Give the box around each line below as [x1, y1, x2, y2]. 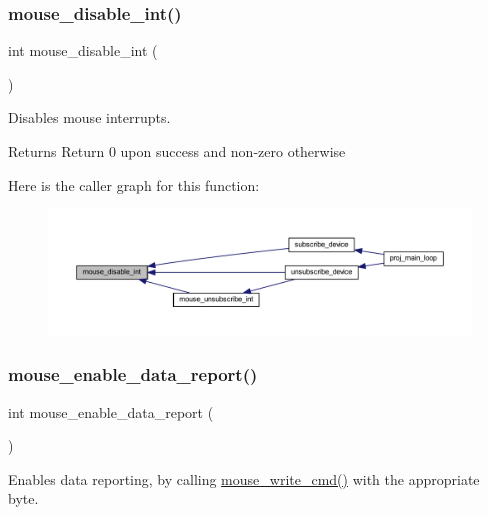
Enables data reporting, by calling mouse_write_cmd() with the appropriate [8, 468, 480, 489]
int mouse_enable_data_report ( [8, 401, 214, 422]
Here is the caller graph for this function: [8, 174, 260, 195]
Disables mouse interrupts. [8, 107, 171, 128]
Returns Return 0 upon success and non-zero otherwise [8, 141, 346, 161]
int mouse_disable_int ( [8, 40, 158, 61]
